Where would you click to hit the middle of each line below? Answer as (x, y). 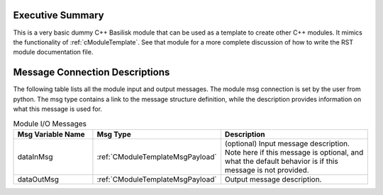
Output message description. (273, 179)
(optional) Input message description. (287, 143)
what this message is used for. (58, 109)
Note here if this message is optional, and (294, 152)
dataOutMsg (38, 179)
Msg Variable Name (51, 134)
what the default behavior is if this (281, 161)
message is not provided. (267, 170)
